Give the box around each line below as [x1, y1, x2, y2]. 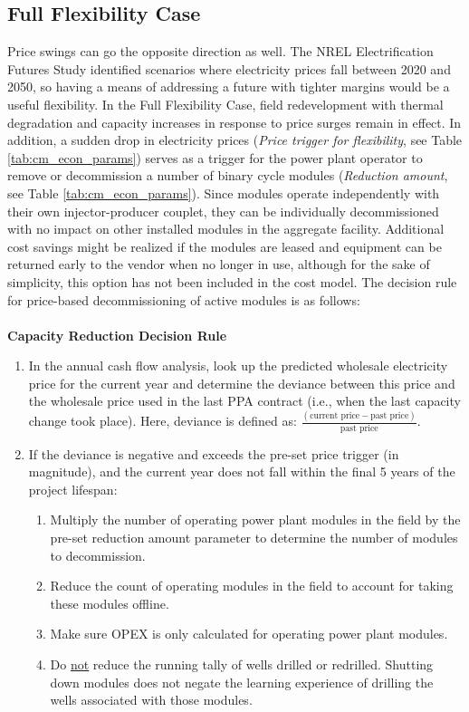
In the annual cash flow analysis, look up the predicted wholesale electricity [28, 356, 448, 375]
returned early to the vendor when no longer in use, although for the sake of [7, 255, 430, 274]
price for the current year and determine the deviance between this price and [28, 373, 455, 392]
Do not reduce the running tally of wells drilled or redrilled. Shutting [50, 655, 434, 674]
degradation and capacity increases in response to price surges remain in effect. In [7, 112, 462, 131]
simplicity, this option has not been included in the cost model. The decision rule [7, 272, 457, 291]
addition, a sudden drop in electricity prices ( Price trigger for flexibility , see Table [7, 130, 463, 149]
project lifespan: [28, 479, 118, 498]
